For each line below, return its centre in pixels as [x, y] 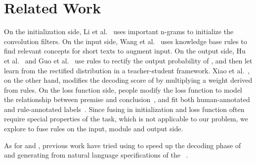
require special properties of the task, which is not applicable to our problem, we [126, 119]
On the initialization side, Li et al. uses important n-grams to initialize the [119, 31]
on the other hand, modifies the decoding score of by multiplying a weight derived [128, 80]
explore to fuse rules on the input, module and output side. [94, 129]
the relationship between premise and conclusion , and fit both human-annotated [127, 99]
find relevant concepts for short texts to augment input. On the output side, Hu [125, 51]
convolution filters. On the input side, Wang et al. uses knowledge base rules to [126, 41]
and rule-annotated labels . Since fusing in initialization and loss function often [124, 109]
